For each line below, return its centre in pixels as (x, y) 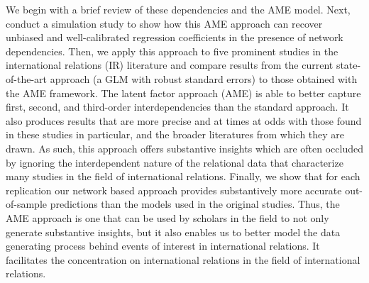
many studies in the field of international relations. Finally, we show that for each (183, 176)
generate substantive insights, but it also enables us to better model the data (173, 232)
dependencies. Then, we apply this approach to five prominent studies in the (172, 51)
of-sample (27, 204)
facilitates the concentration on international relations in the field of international (183, 259)
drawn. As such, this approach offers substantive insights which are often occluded (184, 148)
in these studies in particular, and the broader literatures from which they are (175, 134)
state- (348, 65)
